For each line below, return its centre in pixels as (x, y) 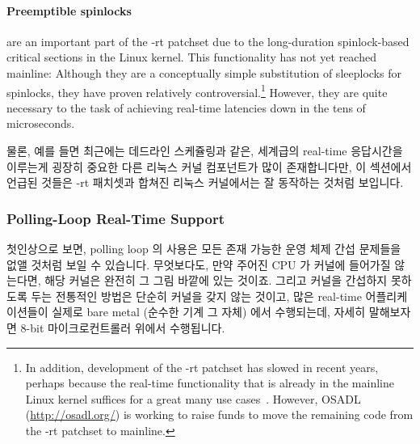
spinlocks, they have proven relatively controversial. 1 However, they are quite (197, 91)
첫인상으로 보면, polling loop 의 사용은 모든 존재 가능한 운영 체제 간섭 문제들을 (204, 249)
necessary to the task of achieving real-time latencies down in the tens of (186, 107)
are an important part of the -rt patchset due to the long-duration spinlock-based (208, 41)
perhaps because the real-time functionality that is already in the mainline (210, 383)
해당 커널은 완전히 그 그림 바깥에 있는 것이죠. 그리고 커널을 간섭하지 (216, 280)
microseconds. (41, 123)
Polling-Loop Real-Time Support (115, 218)
